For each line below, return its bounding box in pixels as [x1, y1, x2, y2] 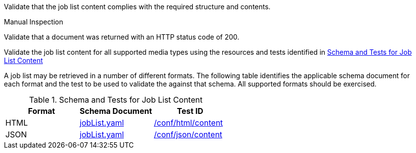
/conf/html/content [154, 118, 223, 128]
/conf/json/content [154, 130, 223, 139]
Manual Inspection [4, 18, 64, 26]
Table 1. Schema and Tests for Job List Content [29, 95, 203, 105]
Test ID [177, 106, 204, 116]
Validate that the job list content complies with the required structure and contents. [4, 2, 271, 11]
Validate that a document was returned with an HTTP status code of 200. [4, 33, 239, 41]
